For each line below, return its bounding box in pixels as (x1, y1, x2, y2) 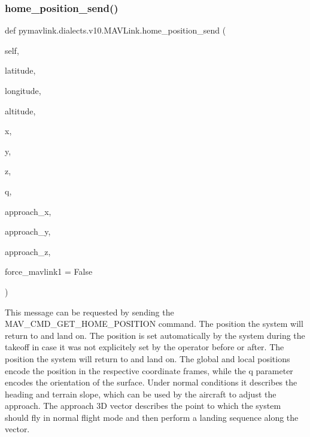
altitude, (5, 104, 36, 117)
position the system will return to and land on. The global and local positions (5, 352, 290, 365)
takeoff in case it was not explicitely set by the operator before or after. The (5, 341, 284, 353)
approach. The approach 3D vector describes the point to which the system (5, 399, 281, 412)
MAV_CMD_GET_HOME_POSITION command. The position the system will (5, 317, 303, 330)
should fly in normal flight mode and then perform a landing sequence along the (5, 411, 299, 423)
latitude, (5, 64, 36, 77)
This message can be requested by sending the (5, 305, 174, 318)
